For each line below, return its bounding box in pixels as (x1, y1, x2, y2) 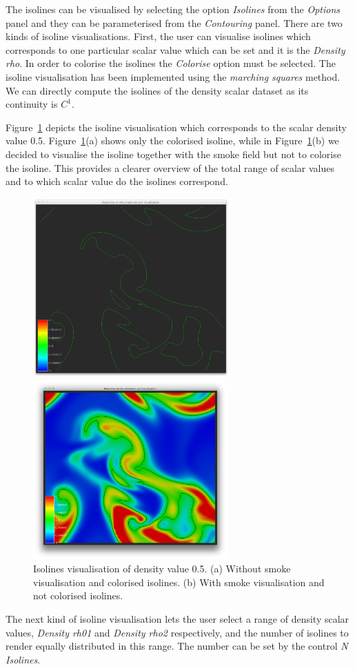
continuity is (6, 97, 58, 111)
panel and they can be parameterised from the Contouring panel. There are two (6, 15, 343, 30)
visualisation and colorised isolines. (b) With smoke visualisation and (33, 574, 325, 589)
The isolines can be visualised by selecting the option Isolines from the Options (6, 2, 341, 16)
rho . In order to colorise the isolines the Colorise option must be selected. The (6, 56, 336, 70)
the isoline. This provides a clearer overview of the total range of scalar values (6, 160, 334, 175)
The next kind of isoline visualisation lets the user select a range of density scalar (6, 612, 349, 626)
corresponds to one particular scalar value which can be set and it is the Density (6, 42, 345, 57)
